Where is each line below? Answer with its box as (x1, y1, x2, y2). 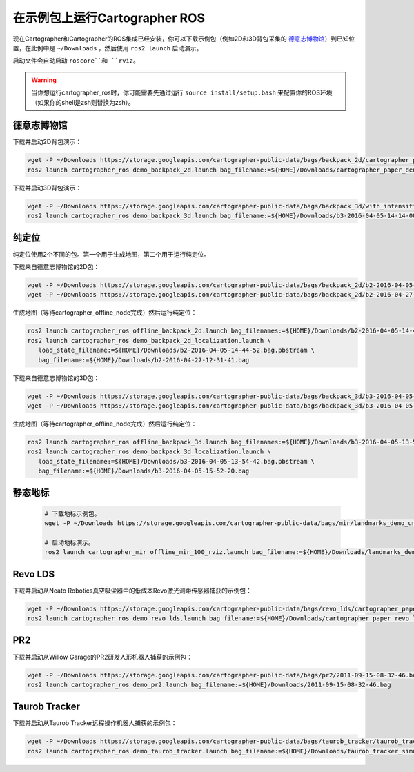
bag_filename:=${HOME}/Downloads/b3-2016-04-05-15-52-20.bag (38, 467, 250, 475)
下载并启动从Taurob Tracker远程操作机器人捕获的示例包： (12, 719, 177, 727)
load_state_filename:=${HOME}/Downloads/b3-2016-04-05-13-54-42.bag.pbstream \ (38, 457, 315, 465)
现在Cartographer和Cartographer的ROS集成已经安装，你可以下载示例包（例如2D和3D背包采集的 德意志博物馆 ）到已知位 (12, 34, 355, 43)
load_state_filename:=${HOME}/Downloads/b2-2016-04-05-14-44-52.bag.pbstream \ (38, 346, 315, 355)
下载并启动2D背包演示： (12, 138, 82, 146)
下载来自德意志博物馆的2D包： (12, 263, 100, 271)
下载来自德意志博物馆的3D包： (12, 373, 100, 382)
